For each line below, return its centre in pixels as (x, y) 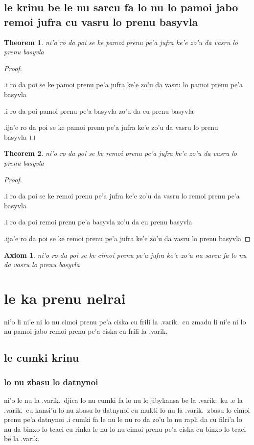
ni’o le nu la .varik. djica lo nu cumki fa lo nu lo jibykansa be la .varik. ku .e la (123, 400)
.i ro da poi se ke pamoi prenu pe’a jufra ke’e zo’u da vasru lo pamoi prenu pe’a (124, 85)
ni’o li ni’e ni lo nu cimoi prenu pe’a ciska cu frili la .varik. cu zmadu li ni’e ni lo (125, 321)
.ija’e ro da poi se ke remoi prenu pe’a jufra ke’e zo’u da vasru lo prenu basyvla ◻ (127, 238)
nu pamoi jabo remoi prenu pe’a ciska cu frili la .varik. (86, 331)
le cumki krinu (42, 358)
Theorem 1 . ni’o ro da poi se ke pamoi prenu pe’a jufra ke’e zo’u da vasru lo (121, 42)
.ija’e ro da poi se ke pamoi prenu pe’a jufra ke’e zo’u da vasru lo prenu (111, 127)
